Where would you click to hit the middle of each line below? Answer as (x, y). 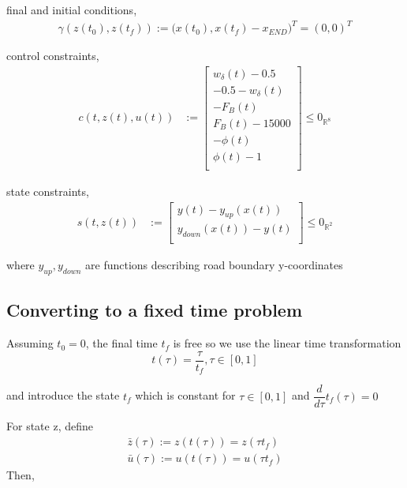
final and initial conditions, (72, 9)
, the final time (121, 343)
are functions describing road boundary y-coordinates (214, 265)
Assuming (30, 343)
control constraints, (53, 56)
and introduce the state (63, 395)
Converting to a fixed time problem (155, 310)
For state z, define (50, 426)
